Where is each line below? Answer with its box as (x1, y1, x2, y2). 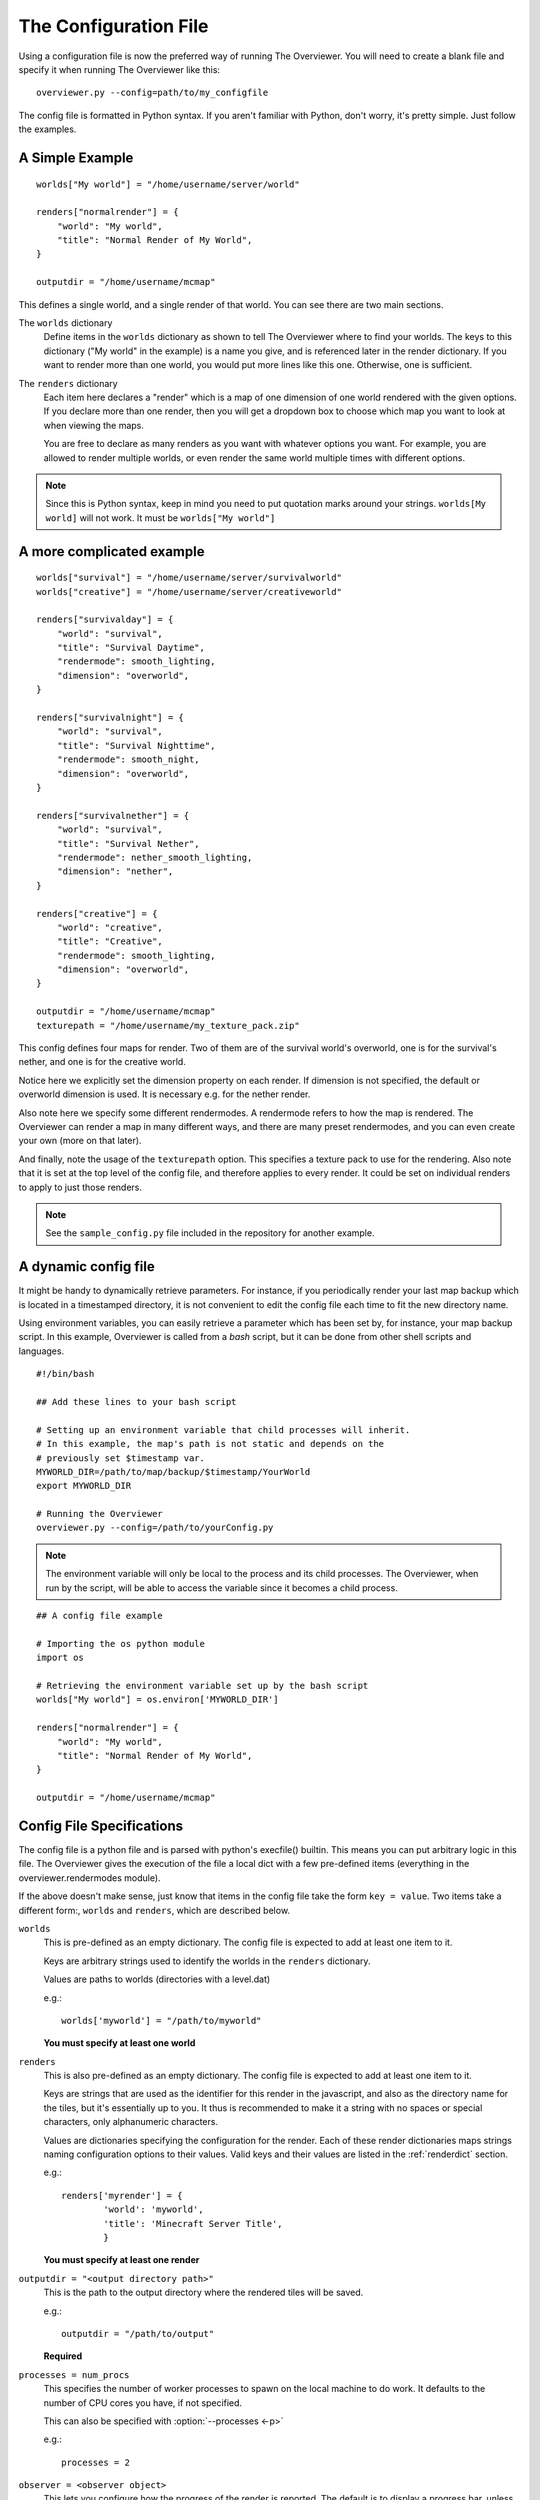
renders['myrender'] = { (61, 2190, 183, 2201)
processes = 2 (61, 2456, 130, 2468)
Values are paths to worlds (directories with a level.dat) (43, 1973, 271, 1985)
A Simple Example (18, 149, 134, 166)
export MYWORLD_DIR (36, 1480, 132, 1492)
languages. (18, 1345, 65, 1357)
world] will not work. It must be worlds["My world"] (45, 511, 276, 524)
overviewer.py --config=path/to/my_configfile (36, 87, 269, 99)
